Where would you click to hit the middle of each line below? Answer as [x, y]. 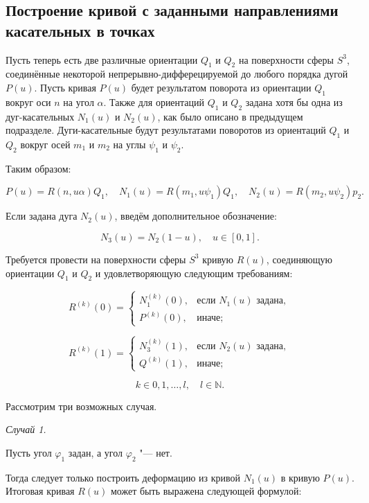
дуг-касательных [40, 116]
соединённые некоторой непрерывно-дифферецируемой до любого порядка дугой [177, 74]
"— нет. [156, 453]
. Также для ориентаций [154, 102]
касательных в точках [80, 30]
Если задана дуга [42, 216]
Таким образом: [38, 168]
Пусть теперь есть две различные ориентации [102, 59]
